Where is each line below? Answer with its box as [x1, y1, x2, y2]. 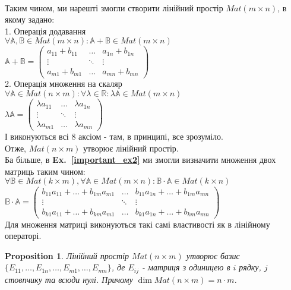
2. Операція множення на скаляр [5, 77, 122, 90]
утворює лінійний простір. [83, 141, 179, 154]
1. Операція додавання [5, 24, 86, 37]
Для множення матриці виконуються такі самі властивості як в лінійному [5, 218, 270, 230]
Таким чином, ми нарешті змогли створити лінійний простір [5, 1, 223, 14]
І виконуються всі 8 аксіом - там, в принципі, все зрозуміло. [5, 130, 223, 143]
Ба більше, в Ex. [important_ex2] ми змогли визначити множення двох [5, 153, 276, 166]
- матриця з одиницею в [142, 261, 230, 273]
